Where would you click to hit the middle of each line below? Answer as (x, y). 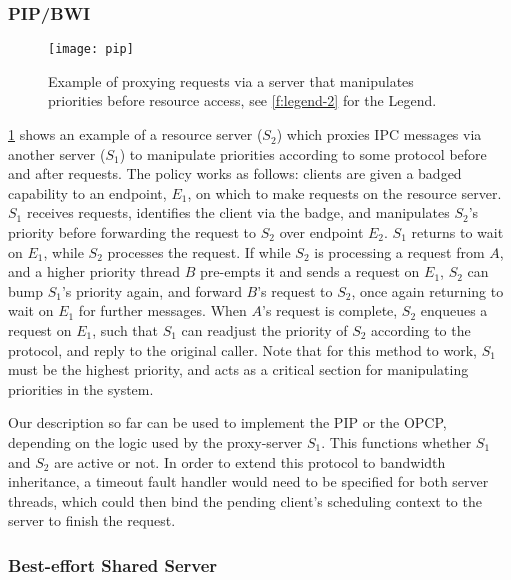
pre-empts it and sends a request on (310, 271)
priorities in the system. (81, 388)
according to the (421, 330)
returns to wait (457, 232)
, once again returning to (427, 290)
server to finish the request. (92, 520)
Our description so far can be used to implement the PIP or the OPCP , (227, 422)
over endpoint (321, 232)
